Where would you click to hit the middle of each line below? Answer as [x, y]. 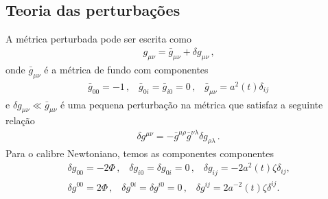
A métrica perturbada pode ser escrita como [98, 39]
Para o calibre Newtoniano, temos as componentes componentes [140, 153]
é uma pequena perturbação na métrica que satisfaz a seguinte [191, 104]
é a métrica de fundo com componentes [126, 69]
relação [20, 120]
